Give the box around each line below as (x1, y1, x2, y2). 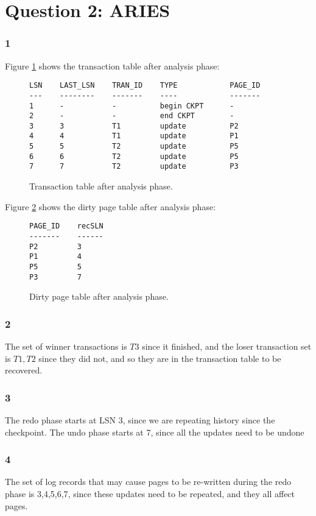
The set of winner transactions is (5, 340, 127, 353)
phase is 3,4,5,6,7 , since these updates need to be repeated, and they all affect (5, 487, 295, 500)
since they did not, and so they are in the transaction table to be (38, 352, 281, 364)
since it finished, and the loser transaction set (142, 340, 312, 353)
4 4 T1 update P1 (29, 132, 239, 141)
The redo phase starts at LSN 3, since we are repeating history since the (5, 414, 275, 426)
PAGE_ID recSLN (29, 222, 104, 231)
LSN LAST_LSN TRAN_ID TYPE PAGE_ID (29, 81, 261, 90)
